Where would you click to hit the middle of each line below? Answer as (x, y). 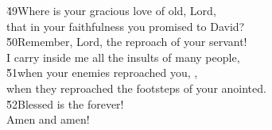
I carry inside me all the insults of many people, (123, 57)
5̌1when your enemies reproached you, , (102, 73)
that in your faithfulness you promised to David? (126, 26)
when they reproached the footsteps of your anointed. (136, 88)
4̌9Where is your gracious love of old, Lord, (111, 10)
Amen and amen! (48, 119)
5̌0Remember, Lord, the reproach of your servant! (127, 42)
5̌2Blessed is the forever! (65, 103)
